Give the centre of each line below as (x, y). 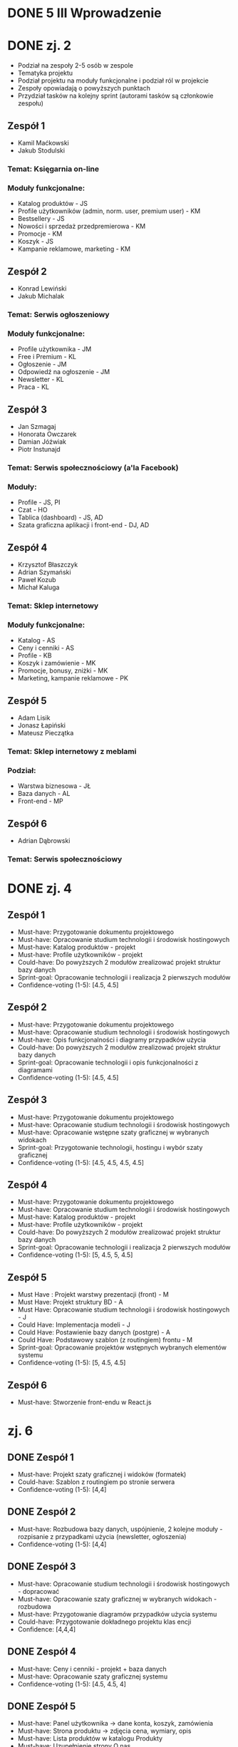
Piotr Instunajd (39, 449)
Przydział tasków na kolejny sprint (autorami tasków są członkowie (115, 96)
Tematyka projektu (45, 73)
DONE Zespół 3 (42, 1566)
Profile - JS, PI (39, 502)
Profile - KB (35, 655)
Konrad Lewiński (42, 288)
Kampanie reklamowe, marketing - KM (74, 249)
